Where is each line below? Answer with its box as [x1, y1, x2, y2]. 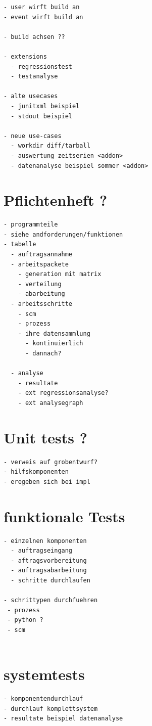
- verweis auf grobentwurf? [4, 458, 98, 466]
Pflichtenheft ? [4, 190, 108, 210]
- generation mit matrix [18, 270, 102, 278]
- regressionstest [11, 63, 73, 70]
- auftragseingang [11, 547, 73, 555]
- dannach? [25, 349, 62, 357]
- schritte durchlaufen [11, 576, 90, 584]
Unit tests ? [4, 427, 87, 447]
